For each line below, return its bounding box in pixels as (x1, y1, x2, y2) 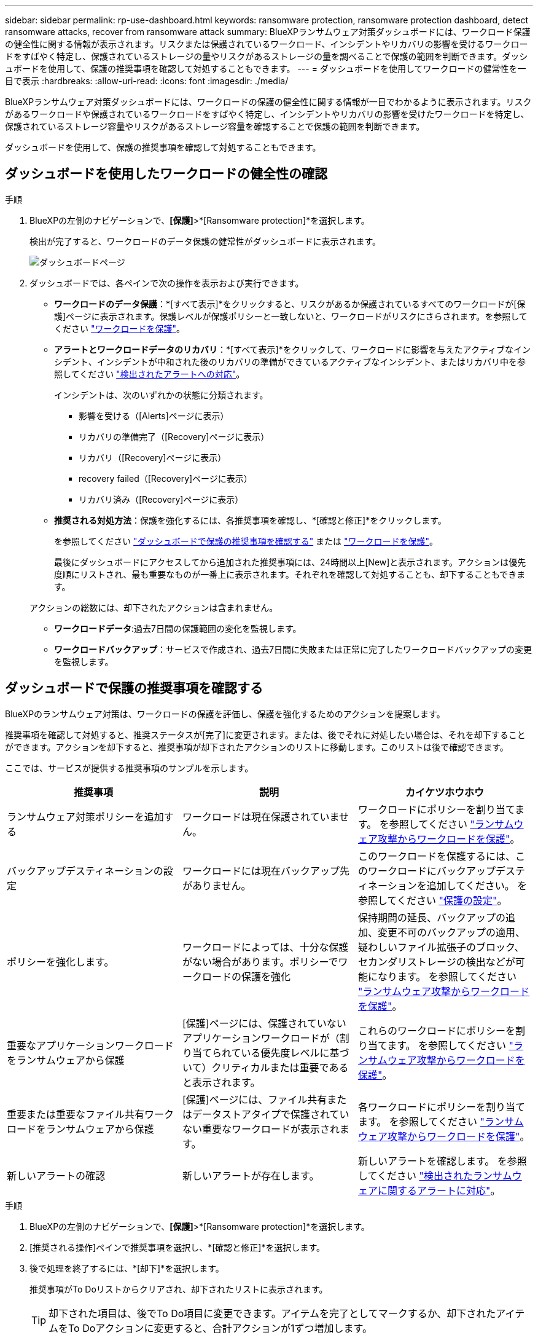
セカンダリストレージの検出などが (357, 955, 515, 968)
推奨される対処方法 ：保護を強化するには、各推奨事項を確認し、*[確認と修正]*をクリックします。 (54, 514, 446, 525)
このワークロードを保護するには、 (357, 849, 515, 862)
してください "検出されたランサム (357, 1169, 512, 1182)
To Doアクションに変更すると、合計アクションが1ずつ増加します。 (68, 1321, 372, 1334)
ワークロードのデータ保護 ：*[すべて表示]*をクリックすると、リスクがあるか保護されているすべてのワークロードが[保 (54, 298, 526, 309)
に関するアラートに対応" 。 (377, 1184, 501, 1197)
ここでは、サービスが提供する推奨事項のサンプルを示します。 (5, 762, 254, 773)
